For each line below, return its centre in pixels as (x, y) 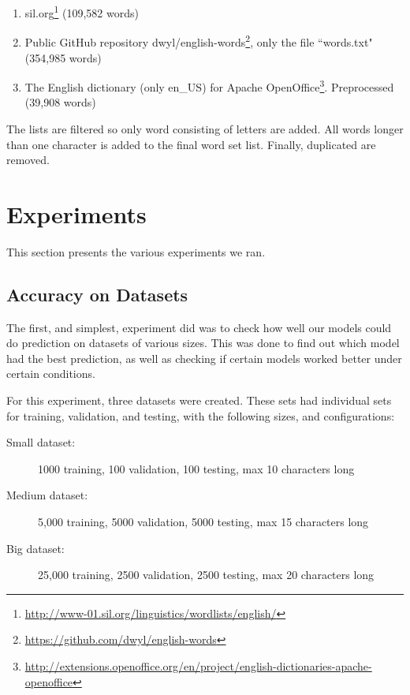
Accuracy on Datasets (97, 294)
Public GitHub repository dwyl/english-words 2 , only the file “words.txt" (199, 41)
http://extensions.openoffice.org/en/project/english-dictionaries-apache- (198, 665)
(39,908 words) (60, 102)
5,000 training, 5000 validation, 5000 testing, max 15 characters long (203, 521)
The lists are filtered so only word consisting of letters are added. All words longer (205, 128)
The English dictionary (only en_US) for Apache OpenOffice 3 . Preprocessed (209, 86)
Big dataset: (35, 548)
